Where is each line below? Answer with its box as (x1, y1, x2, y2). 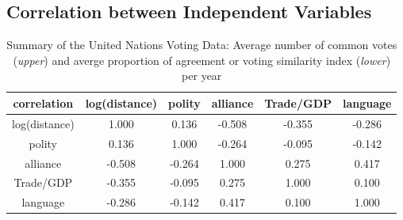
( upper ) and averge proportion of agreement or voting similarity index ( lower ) (13, 51, 391, 68)
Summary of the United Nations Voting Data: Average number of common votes (6, 36, 397, 53)
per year (182, 67, 222, 84)
